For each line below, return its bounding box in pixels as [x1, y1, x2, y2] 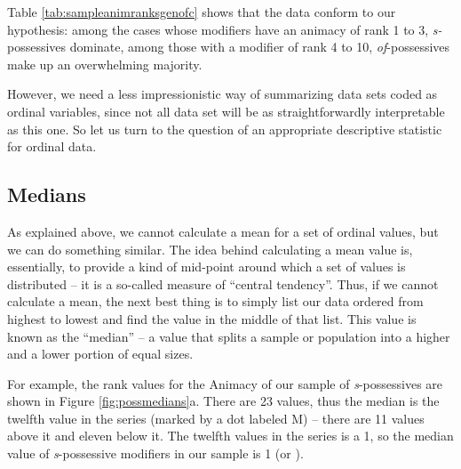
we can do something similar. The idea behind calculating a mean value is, [7, 239, 413, 258]
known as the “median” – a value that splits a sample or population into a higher [7, 327, 450, 345]
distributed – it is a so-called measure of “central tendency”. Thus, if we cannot [7, 274, 439, 293]
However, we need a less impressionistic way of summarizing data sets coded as [7, 85, 438, 103]
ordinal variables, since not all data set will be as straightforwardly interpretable [7, 101, 445, 120]
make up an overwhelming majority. [7, 54, 203, 73]
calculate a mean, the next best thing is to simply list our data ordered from [7, 292, 424, 311]
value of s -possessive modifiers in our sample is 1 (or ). [7, 444, 304, 463]
